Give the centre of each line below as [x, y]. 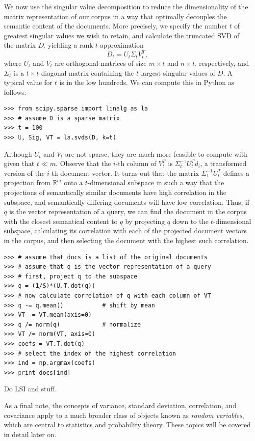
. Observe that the [84, 163]
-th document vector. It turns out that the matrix [124, 173]
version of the [24, 173]
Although [18, 153]
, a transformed [223, 163]
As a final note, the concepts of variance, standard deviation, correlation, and [120, 405]
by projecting [145, 221]
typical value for [28, 82]
